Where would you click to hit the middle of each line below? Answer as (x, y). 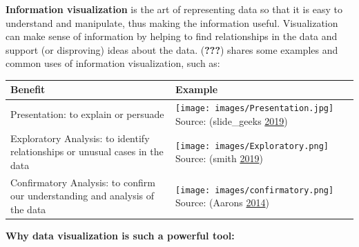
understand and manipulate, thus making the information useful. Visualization (172, 22)
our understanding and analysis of (83, 196)
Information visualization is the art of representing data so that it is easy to (174, 9)
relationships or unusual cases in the (87, 151)
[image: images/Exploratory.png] (252, 146)
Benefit (28, 89)
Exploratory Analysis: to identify (80, 138)
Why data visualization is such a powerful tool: (120, 236)
